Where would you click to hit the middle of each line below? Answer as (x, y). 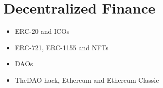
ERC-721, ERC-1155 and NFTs (62, 47)
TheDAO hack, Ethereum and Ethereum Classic (87, 80)
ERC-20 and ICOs (42, 31)
